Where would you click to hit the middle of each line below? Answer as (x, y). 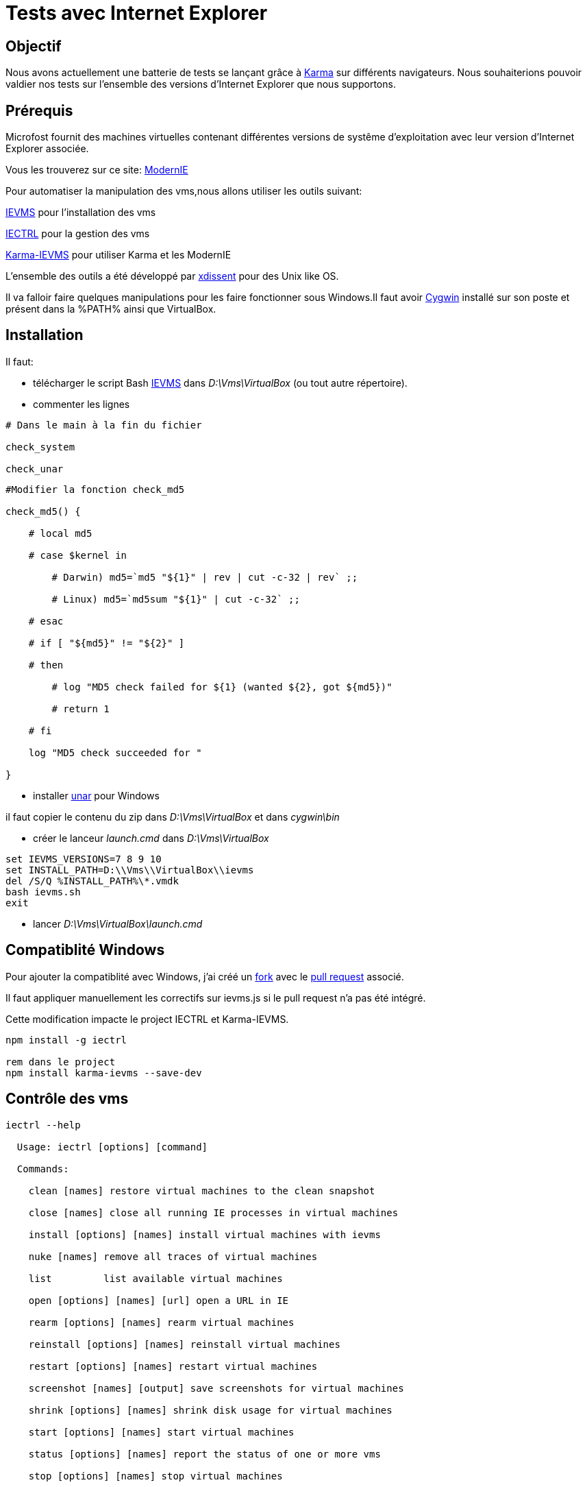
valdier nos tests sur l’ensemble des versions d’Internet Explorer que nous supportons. (201, 84)
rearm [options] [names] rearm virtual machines (161, 1322)
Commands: (43, 1169)
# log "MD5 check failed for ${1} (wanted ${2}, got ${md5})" (222, 687)
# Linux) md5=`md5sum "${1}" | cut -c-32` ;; (176, 599)
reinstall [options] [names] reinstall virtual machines (184, 1344)
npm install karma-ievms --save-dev (104, 1073)
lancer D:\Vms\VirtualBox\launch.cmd (118, 923)
